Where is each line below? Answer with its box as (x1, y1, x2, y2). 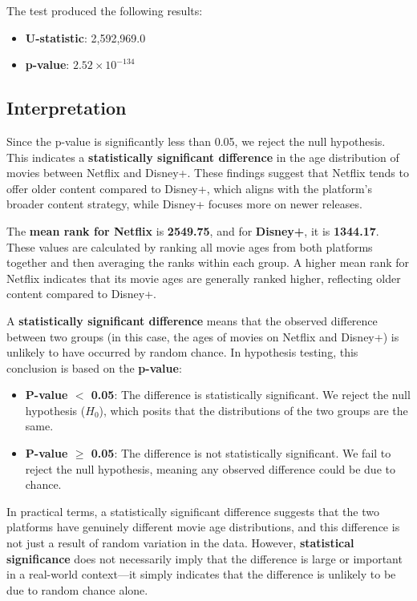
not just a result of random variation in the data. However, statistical (6, 534, 354, 551)
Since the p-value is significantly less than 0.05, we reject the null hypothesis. (6, 132, 386, 149)
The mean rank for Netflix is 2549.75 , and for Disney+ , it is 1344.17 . (6, 222, 379, 239)
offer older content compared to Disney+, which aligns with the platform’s (6, 179, 372, 196)
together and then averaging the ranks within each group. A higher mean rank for (6, 254, 410, 271)
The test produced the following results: (6, 2, 203, 18)
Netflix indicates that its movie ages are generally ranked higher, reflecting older (6, 269, 401, 286)
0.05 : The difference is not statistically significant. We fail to (91, 445, 391, 462)
